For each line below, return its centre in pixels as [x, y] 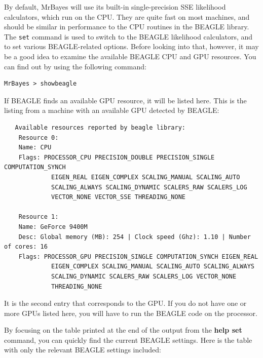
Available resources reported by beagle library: [100, 128]
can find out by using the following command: [75, 66]
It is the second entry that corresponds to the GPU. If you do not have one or [125, 303]
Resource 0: [39, 137]
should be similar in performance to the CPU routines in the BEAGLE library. [127, 27]
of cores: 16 [26, 247]
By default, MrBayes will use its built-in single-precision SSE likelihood [115, 7]
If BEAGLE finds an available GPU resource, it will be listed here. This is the [125, 100]
